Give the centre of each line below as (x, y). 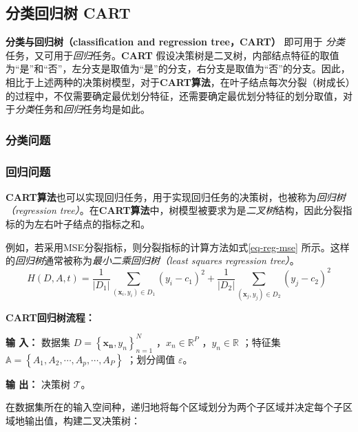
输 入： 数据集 (38, 342)
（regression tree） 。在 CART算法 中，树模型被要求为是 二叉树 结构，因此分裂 (174, 210)
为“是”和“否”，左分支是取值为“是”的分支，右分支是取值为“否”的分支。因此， (178, 68)
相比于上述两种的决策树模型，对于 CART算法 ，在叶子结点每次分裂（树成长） (178, 82)
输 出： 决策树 (38, 384)
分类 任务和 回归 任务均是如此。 (83, 109)
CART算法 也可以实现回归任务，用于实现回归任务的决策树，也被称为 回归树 (176, 196)
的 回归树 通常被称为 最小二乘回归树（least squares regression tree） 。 (152, 260)
